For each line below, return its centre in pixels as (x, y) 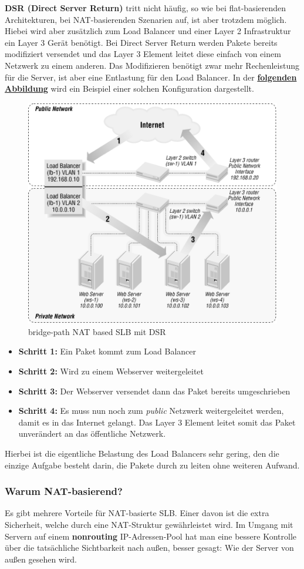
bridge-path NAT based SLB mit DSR (97, 331)
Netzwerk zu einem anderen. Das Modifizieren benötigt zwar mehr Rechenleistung (152, 65)
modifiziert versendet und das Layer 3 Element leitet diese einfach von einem (143, 54)
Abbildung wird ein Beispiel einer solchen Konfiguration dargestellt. (129, 88)
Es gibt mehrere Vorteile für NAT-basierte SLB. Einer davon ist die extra (137, 513)
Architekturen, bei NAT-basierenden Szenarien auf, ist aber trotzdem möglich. (146, 19)
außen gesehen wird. (41, 559)
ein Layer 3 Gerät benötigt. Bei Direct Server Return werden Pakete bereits (141, 42)
